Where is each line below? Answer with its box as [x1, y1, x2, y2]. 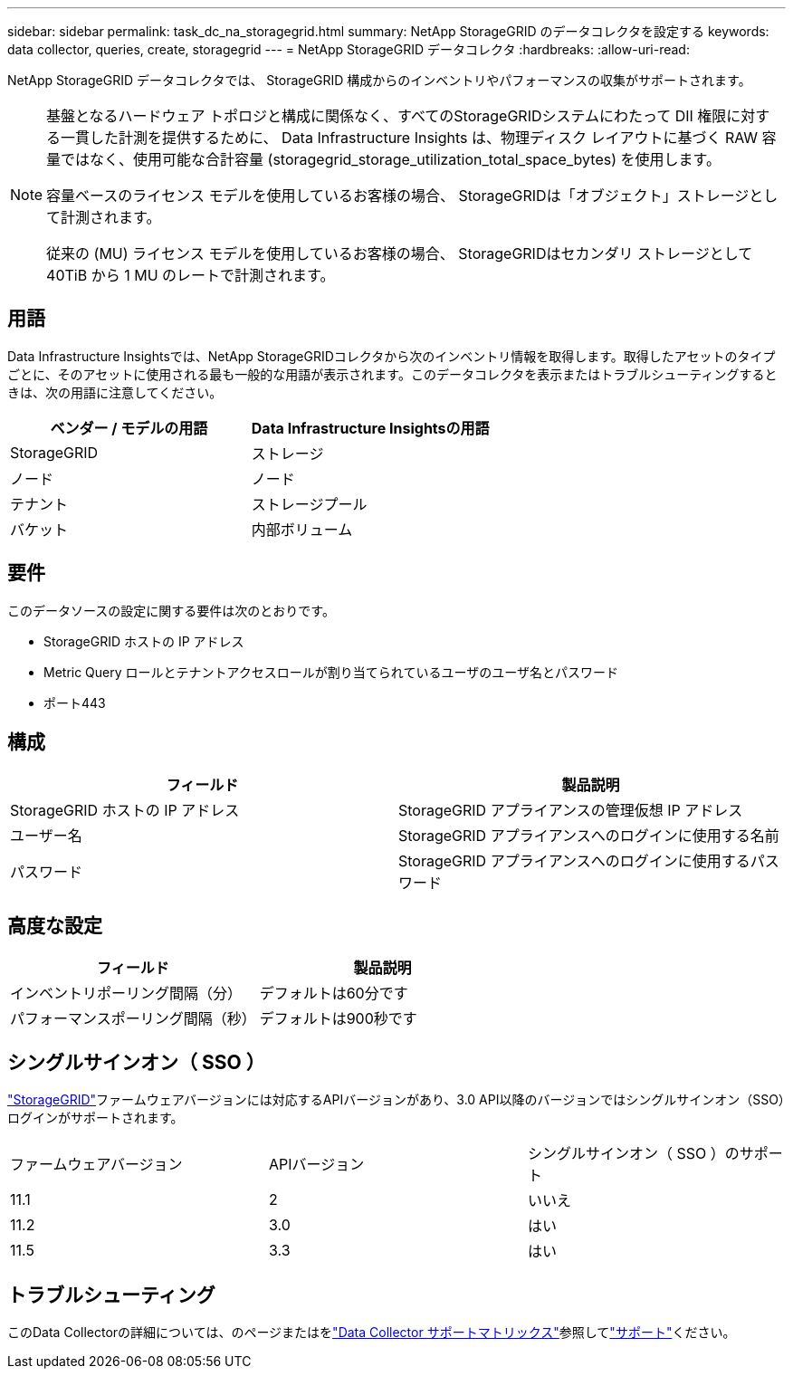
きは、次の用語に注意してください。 [7, 384, 223, 400]
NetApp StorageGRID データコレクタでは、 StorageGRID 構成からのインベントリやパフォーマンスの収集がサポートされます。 [7, 72, 751, 88]
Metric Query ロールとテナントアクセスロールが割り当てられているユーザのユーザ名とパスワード [43, 664, 618, 680]
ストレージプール [251, 494, 368, 513]
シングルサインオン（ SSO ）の [527, 1144, 740, 1163]
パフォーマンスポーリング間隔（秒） [10, 1009, 256, 1028]
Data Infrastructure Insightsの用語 [251, 418, 490, 437]
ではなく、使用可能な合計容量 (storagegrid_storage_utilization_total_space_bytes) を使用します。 [61, 150, 721, 168]
